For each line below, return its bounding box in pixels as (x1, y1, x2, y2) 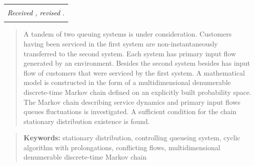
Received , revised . (7, 7, 65, 17)
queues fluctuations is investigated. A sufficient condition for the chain (23, 106, 237, 117)
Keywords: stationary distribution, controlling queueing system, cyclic (23, 132, 241, 143)
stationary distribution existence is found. (23, 116, 150, 126)
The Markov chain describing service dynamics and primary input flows (23, 96, 241, 107)
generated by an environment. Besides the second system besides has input (23, 58, 250, 68)
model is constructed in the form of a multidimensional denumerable (23, 77, 231, 87)
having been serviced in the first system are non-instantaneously (23, 38, 218, 48)
